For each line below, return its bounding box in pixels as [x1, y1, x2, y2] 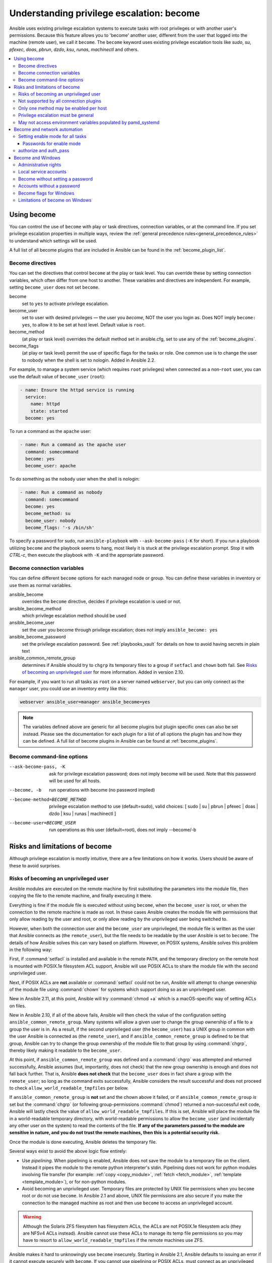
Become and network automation [14, 126, 83, 132]
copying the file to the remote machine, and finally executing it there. [9, 893, 152, 899]
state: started [30, 408, 68, 414]
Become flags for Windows [18, 190, 75, 196]
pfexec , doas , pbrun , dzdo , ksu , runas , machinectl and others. [9, 46, 139, 53]
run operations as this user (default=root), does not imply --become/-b [49, 827, 196, 833]
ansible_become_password [9, 634, 66, 640]
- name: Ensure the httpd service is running [20, 387, 134, 393]
